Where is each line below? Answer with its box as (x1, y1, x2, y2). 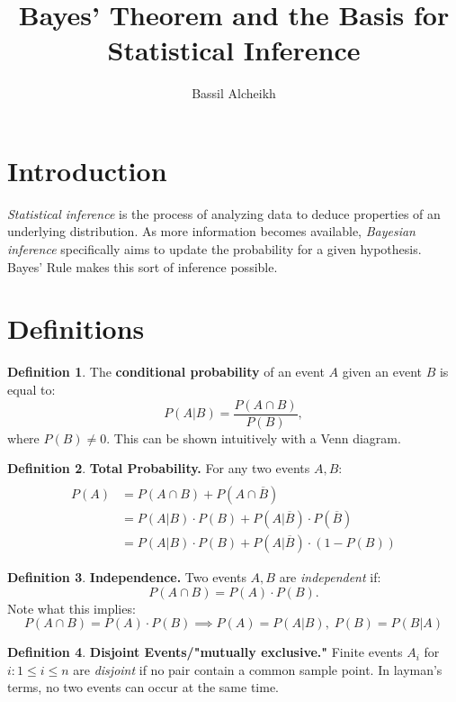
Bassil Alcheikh (192, 84, 276, 103)
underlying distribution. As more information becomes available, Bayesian (7, 222, 416, 241)
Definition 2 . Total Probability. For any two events (7, 459, 310, 478)
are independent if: (279, 567, 381, 586)
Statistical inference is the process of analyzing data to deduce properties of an (7, 204, 441, 223)
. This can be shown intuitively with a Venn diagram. (106, 428, 401, 447)
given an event (342, 362, 422, 381)
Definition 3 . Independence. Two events (7, 567, 246, 586)
